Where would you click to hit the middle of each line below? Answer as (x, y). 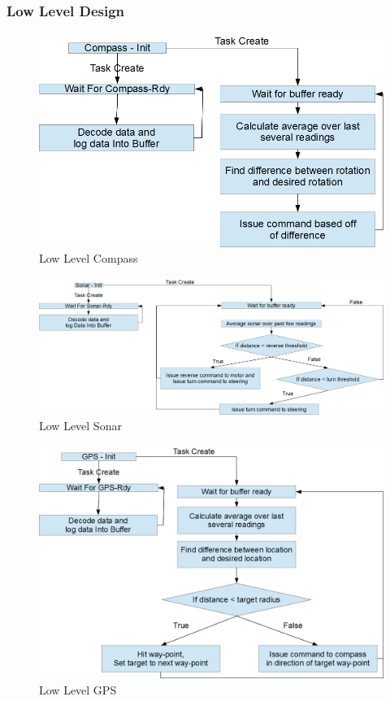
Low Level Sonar (80, 426)
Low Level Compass (89, 258)
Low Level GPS (78, 689)
